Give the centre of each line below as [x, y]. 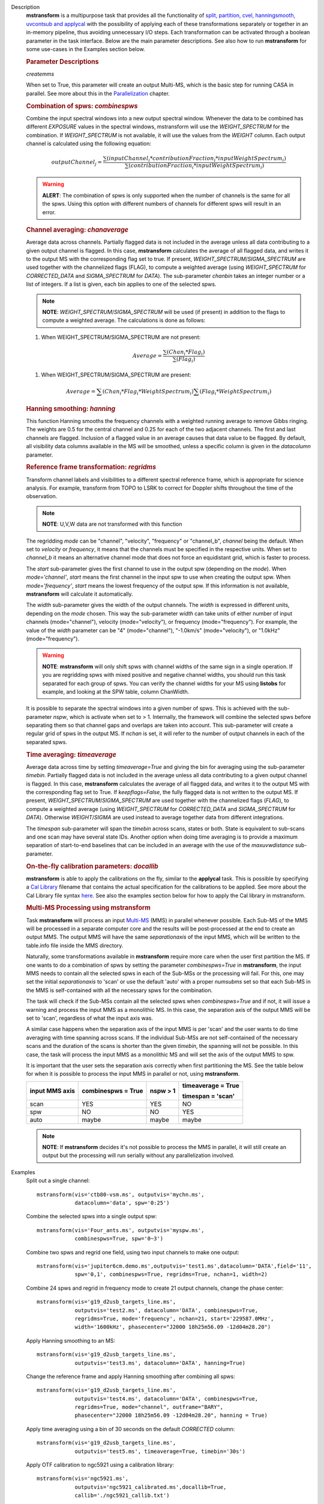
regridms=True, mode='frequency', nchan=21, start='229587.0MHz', [174, 1318]
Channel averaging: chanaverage [77, 230]
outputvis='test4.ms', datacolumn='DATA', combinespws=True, [166, 1398]
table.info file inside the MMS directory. [75, 945]
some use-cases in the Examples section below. [85, 49]
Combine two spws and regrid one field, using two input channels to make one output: [133, 1252]
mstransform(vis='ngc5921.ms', [83, 1479]
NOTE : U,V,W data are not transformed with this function [112, 524]
